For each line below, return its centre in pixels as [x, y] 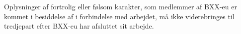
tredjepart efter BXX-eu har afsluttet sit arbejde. [79, 26]
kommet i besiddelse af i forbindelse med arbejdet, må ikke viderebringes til [119, 16]
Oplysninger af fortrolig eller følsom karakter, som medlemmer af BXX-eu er [120, 6]
